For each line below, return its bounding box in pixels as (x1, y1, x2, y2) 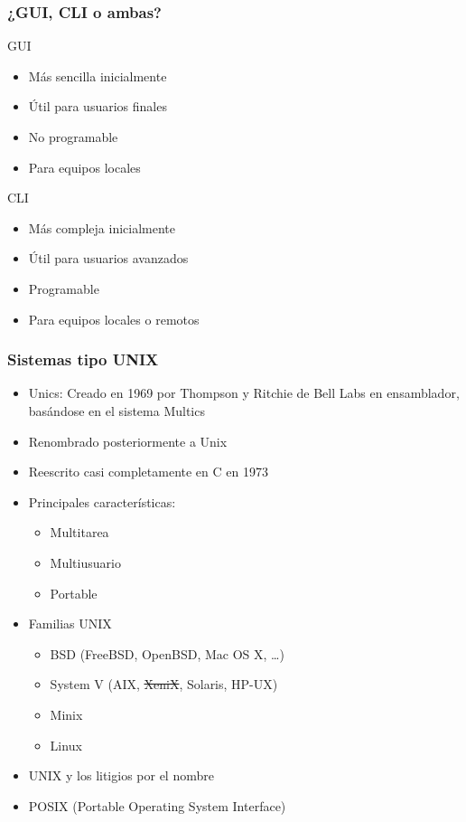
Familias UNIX (28, 614, 112, 633)
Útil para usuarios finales (28, 97, 167, 116)
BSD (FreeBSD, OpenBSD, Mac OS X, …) (50, 644, 284, 663)
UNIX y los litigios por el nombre (28, 766, 214, 785)
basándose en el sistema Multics (28, 401, 205, 420)
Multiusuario (50, 553, 121, 572)
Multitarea (50, 523, 109, 542)
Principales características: (28, 492, 176, 511)
